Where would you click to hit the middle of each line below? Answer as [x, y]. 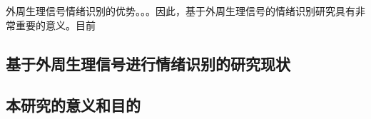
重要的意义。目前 [55, 25]
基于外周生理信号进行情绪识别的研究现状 [148, 63]
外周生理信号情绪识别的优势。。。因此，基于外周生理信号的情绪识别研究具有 [181, 11]
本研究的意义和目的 [73, 105]
